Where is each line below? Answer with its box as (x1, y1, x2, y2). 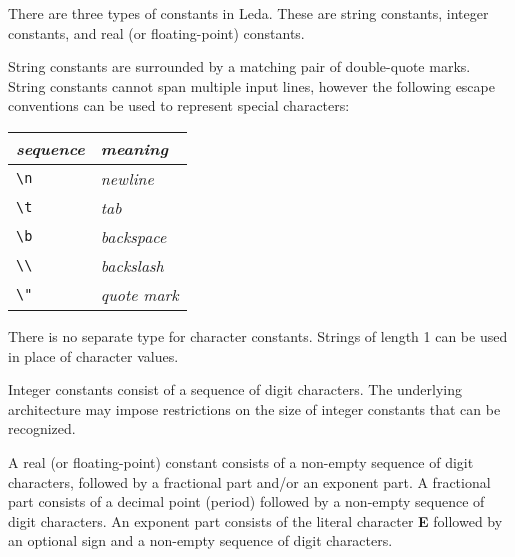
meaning (100, 136, 168, 160)
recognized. (8, 418, 76, 439)
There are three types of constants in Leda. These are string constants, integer (8, 3, 489, 23)
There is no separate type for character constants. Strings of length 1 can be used (8, 325, 508, 346)
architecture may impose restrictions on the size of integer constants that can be (8, 398, 501, 419)
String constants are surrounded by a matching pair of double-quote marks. (8, 56, 471, 77)
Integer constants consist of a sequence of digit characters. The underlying (8, 379, 463, 400)
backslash (100, 253, 164, 277)
